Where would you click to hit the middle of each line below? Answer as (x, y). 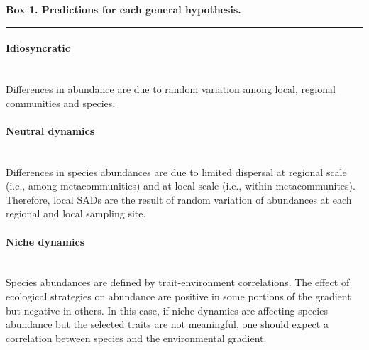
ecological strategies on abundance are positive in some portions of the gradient (178, 296)
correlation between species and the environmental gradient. (136, 338)
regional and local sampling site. (76, 213)
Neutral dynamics (50, 130)
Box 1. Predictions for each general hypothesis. (123, 9)
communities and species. (61, 103)
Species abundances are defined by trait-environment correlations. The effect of (178, 282)
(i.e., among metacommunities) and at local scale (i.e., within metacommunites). (181, 186)
